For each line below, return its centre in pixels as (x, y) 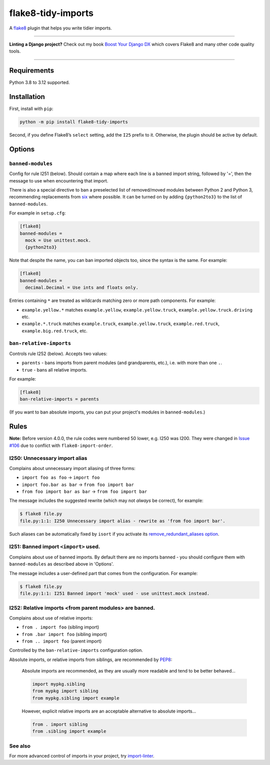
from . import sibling (60, 724)
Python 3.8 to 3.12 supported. (39, 82)
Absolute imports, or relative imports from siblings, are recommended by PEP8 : (91, 659)
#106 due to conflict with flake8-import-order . (61, 445)
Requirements (32, 71)
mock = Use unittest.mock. (58, 240)
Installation (27, 97)
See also (20, 746)
